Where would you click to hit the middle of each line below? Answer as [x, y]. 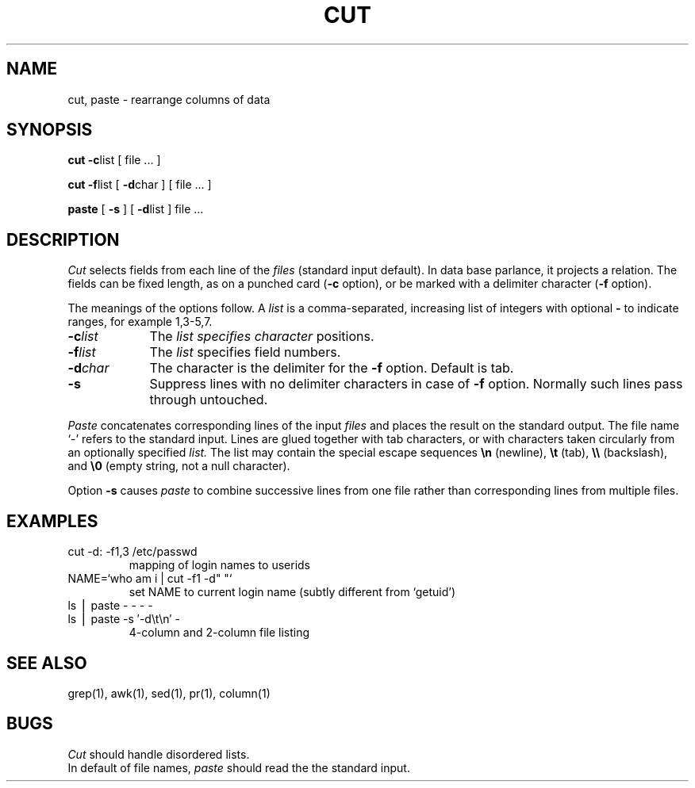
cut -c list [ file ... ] [114, 160]
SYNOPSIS [50, 130]
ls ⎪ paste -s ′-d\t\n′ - [124, 619]
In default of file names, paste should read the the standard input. [239, 767]
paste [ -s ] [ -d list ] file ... [136, 209]
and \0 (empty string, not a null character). [179, 466]
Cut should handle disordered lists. [159, 754]
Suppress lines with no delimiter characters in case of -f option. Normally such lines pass [416, 384]
